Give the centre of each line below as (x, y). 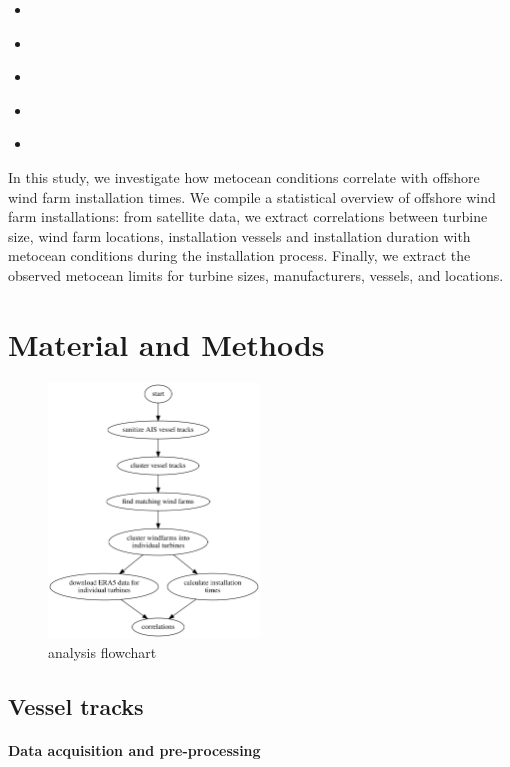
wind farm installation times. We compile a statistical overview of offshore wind (252, 196)
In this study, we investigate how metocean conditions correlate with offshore (244, 176)
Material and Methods (166, 343)
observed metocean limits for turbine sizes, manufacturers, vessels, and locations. (256, 274)
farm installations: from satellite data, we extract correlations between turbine (248, 216)
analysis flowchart (102, 651)
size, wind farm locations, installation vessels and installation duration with (239, 235)
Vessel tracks (76, 705)
